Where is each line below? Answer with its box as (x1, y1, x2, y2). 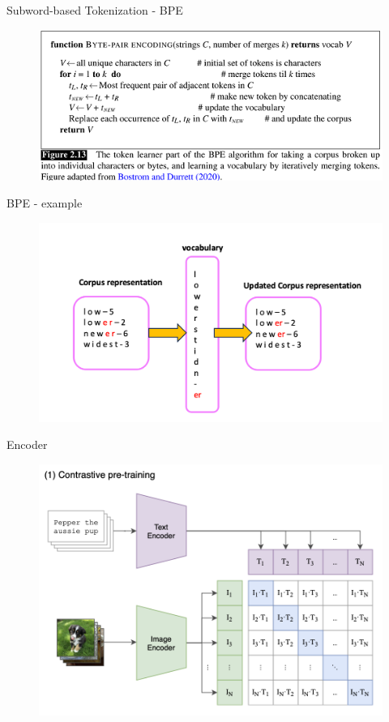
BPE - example (6, 194, 83, 211)
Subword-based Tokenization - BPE (6, 2, 183, 18)
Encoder (6, 436, 48, 453)
